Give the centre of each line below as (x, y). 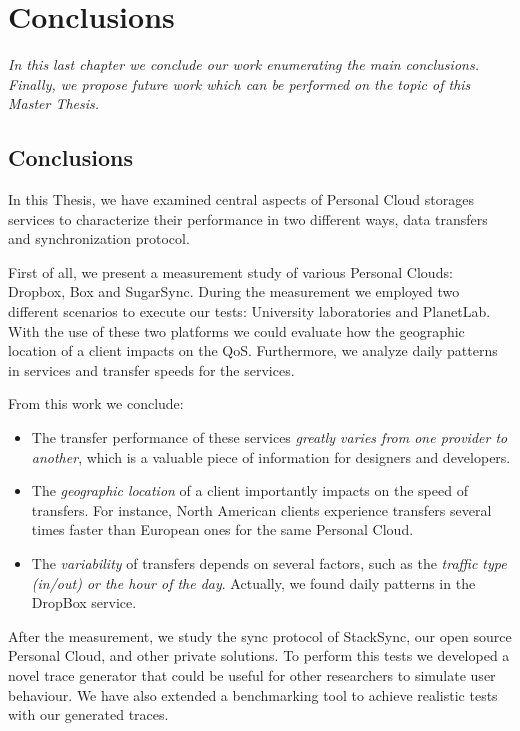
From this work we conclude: (96, 403)
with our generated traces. (88, 714)
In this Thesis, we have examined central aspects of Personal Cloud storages (241, 199)
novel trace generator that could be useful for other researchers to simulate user (252, 674)
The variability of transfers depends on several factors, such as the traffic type (269, 563)
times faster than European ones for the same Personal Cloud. (222, 529)
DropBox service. (84, 602)
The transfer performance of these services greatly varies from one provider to (269, 437)
